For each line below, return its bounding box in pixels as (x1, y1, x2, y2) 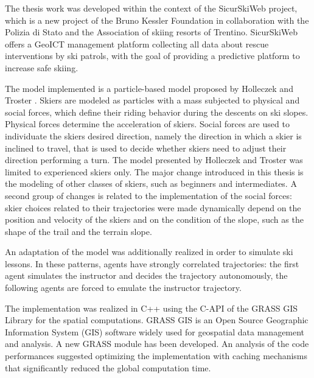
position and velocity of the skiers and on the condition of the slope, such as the (5, 213, 304, 226)
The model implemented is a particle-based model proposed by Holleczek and (5, 82, 293, 94)
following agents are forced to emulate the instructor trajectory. (5, 281, 242, 294)
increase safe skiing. (5, 61, 78, 74)
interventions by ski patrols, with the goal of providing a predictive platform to (5, 49, 300, 62)
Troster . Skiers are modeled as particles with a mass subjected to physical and (5, 94, 300, 107)
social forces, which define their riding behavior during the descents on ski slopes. (5, 105, 309, 118)
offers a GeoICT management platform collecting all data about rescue (5, 37, 269, 50)
